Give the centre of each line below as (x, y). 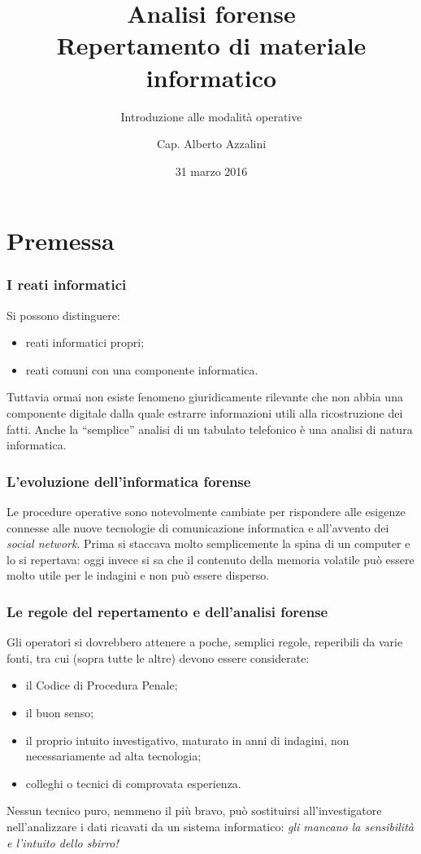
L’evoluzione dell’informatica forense (129, 481)
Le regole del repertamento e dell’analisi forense (167, 611)
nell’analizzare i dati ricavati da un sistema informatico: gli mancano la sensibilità (210, 826)
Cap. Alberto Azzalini (211, 144)
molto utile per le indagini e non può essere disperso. (138, 575)
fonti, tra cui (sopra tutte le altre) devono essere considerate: (158, 657)
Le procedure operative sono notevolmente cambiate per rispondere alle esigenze (206, 512)
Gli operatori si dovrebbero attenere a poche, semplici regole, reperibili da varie (205, 642)
